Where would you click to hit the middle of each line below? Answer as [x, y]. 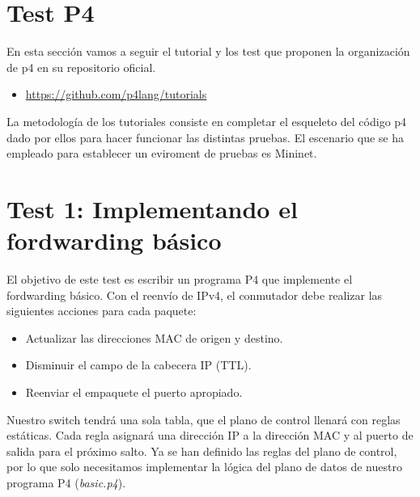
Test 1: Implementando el [152, 208]
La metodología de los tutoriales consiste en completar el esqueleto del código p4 [207, 121]
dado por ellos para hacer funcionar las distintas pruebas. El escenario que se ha [205, 137]
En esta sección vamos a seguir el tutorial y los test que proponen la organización [208, 51]
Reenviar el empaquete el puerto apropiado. [134, 392]
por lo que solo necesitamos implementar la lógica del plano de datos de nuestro [204, 467]
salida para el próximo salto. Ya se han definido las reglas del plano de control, [202, 451]
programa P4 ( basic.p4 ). [66, 482]
